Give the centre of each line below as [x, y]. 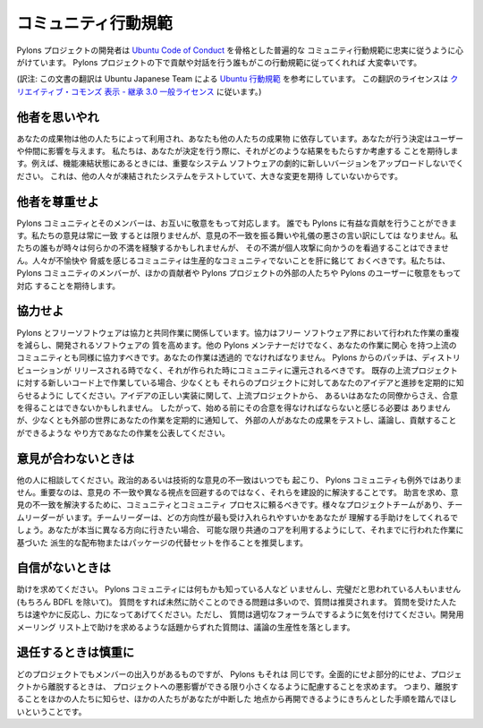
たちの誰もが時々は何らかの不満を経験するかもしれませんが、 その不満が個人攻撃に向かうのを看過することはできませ [233, 248]
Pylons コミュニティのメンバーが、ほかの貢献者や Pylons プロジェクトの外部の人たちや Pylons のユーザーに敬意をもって [239, 273]
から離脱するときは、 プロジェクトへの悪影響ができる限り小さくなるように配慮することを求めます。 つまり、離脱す [245, 686]
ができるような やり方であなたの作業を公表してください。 [123, 433]
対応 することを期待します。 [68, 286]
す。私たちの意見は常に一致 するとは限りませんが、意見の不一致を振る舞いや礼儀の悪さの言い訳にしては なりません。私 [237, 236]
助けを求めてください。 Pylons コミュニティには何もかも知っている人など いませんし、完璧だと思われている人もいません [238, 589]
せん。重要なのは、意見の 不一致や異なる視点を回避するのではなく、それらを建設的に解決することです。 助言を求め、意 [238, 492]
